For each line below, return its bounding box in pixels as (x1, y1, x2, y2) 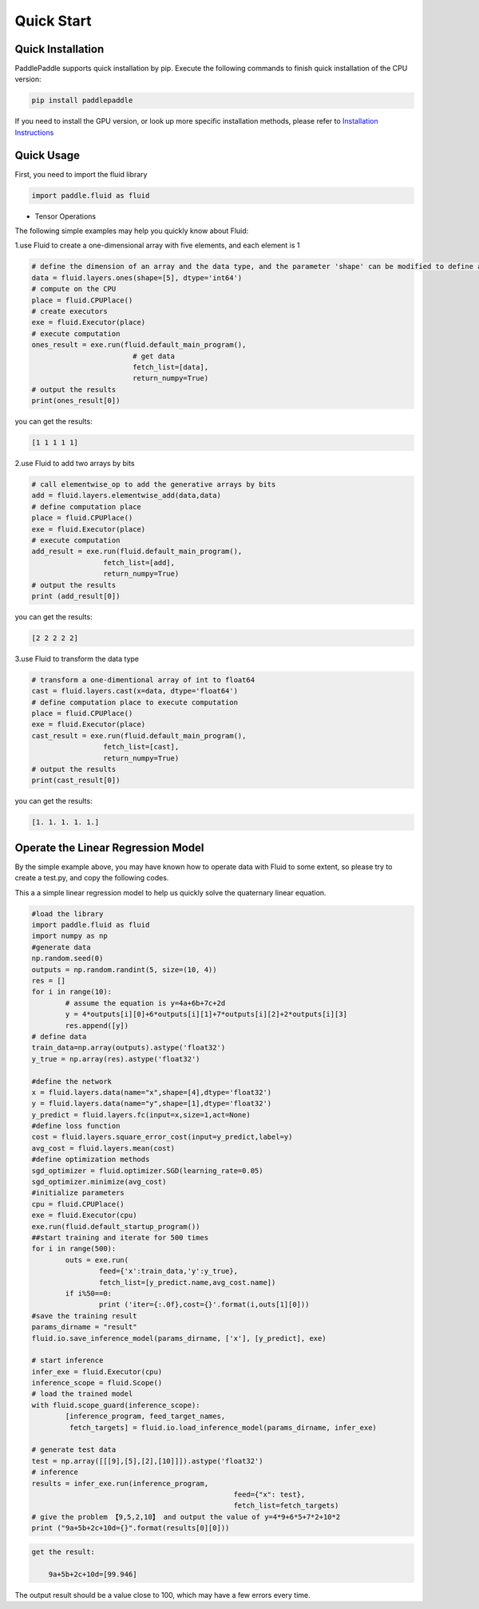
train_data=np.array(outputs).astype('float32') (31, 1043, 226, 1053)
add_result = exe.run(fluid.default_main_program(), (31, 547, 243, 556)
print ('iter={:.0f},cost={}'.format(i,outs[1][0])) (98, 1300, 310, 1309)
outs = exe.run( (65, 1255, 129, 1264)
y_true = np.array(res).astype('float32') (31, 1054, 200, 1063)
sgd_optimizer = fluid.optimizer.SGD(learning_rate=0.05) (31, 1166, 263, 1175)
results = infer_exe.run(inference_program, (31, 1479, 209, 1488)
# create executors (31, 307, 108, 316)
